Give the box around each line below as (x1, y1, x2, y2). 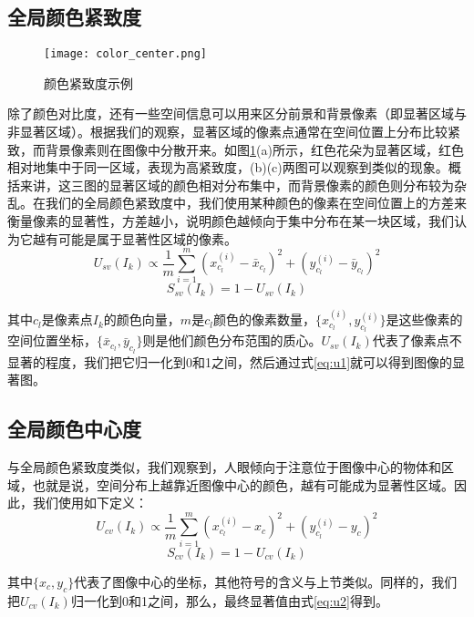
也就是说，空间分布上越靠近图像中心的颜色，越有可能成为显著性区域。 (32, 475, 454, 494)
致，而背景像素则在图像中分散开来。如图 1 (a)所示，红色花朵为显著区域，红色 (7, 139, 464, 159)
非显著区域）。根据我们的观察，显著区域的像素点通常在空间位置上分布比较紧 (7, 122, 460, 141)
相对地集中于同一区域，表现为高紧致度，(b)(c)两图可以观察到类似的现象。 (7, 158, 448, 177)
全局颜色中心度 (7, 415, 141, 443)
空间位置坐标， (7, 331, 97, 350)
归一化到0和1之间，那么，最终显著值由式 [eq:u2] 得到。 (70, 591, 388, 610)
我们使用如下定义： (32, 493, 148, 512)
